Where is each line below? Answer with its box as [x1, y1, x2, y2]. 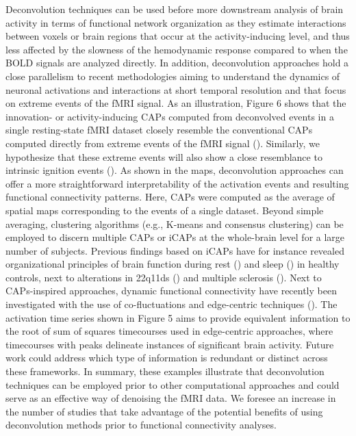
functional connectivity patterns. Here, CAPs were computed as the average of [5, 190, 335, 204]
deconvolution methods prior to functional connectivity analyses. [5, 418, 277, 432]
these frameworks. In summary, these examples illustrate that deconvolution [5, 364, 325, 379]
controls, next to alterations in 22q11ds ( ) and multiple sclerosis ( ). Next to [5, 270, 322, 284]
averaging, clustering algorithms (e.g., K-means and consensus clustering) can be [5, 216, 344, 231]
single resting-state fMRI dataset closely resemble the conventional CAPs [5, 123, 313, 137]
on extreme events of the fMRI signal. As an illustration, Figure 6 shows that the [5, 96, 346, 110]
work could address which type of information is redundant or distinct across [5, 350, 328, 365]
